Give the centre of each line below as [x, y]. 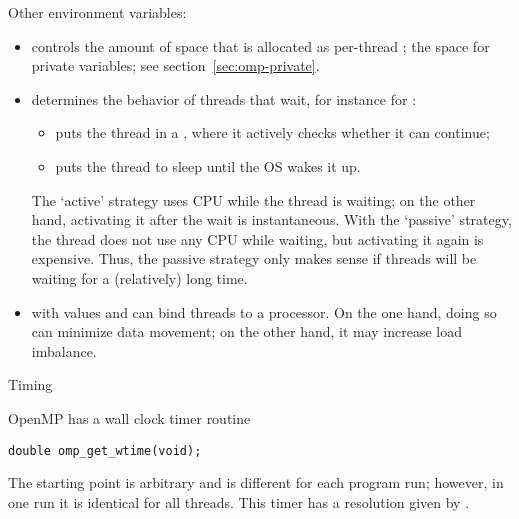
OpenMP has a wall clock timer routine [129, 417]
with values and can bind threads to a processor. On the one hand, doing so [264, 311]
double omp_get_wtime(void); [105, 450]
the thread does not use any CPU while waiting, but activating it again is [257, 238]
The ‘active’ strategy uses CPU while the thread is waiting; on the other [253, 199]
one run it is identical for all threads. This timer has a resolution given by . [239, 501]
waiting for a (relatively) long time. [139, 277]
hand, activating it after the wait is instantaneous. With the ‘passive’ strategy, [271, 219]
